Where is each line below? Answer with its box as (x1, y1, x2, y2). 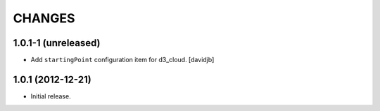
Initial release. (30, 91, 71, 101)
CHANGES (13, 10, 75, 26)
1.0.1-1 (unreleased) (13, 37, 101, 49)
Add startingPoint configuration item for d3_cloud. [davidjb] (30, 56, 215, 64)
